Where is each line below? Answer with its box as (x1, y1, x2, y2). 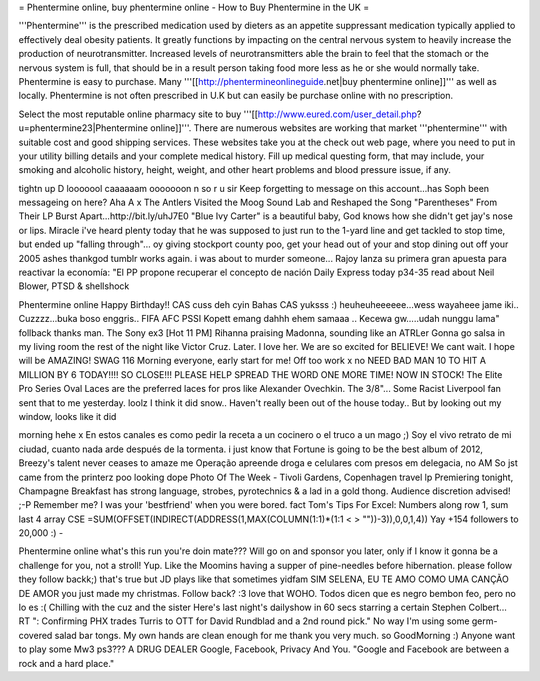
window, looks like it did (18, 410, 117, 422)
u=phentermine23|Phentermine (18, 122, 149, 134)
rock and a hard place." (18, 657, 115, 669)
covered (18, 629, 53, 641)
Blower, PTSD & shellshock (18, 280, 130, 292)
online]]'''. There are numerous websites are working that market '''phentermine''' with (150, 122, 508, 134)
